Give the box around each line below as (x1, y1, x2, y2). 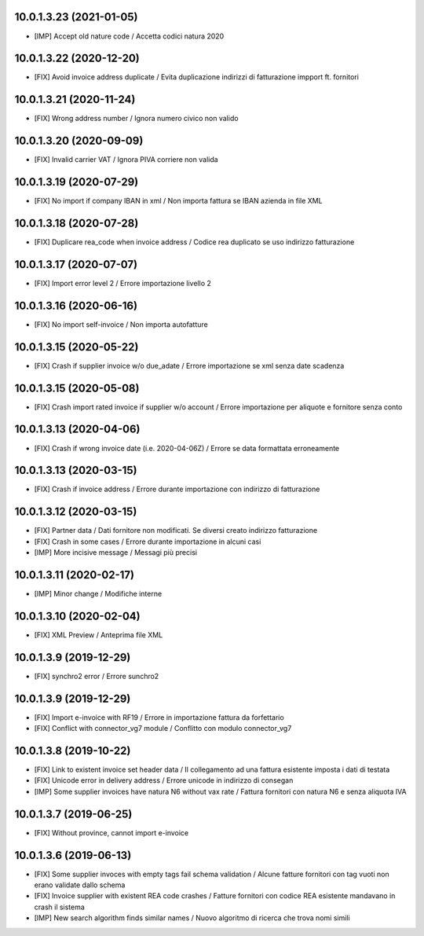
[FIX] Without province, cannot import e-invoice (34, 828, 189, 837)
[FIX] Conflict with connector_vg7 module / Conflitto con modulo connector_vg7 (34, 724, 292, 733)
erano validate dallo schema (34, 880, 126, 890)
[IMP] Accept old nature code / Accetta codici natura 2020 (34, 31, 225, 41)
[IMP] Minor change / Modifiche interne (34, 589, 163, 599)
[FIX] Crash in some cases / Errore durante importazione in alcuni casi (34, 537, 261, 546)
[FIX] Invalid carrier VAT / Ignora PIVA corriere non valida (34, 155, 219, 164)
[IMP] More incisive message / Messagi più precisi (34, 548, 198, 557)
